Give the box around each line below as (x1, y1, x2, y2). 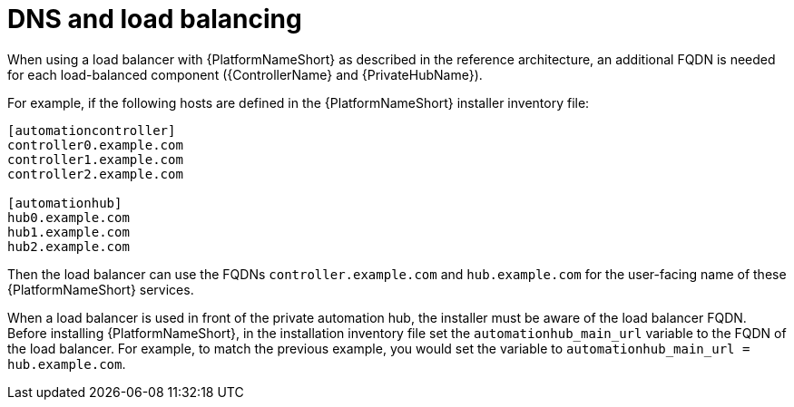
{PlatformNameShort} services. (7, 281, 194, 297)
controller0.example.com (7, 137, 183, 152)
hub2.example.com (7, 238, 130, 254)
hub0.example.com (7, 209, 130, 225)
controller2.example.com (7, 166, 183, 181)
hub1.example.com (7, 224, 130, 239)
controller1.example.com (7, 151, 183, 167)
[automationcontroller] (7, 122, 176, 138)
